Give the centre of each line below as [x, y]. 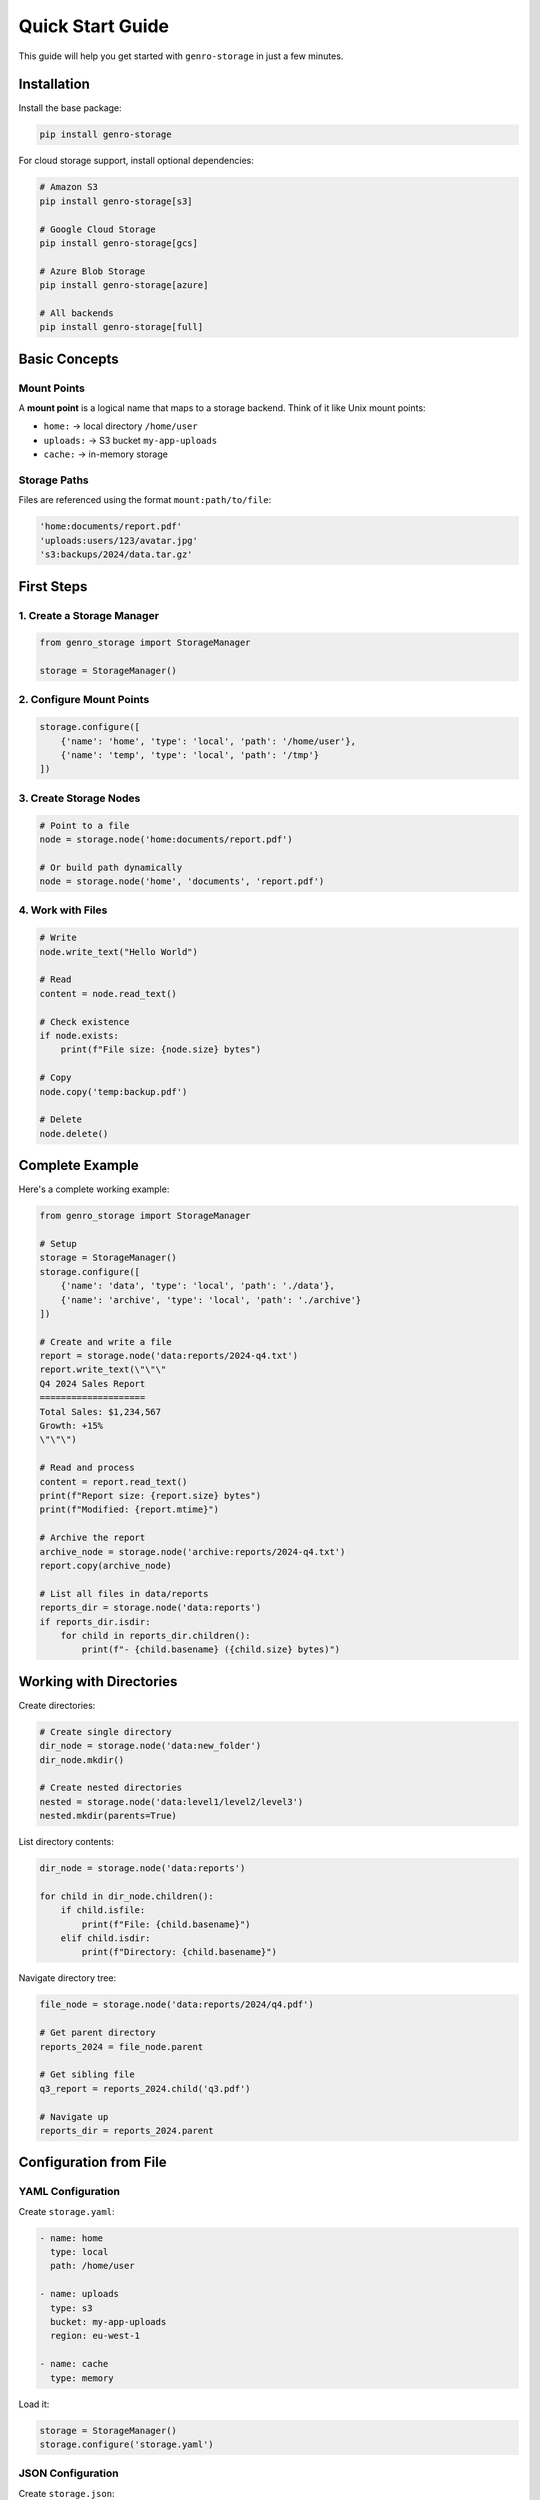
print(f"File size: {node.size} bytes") [161, 1049]
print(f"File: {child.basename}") [166, 1924]
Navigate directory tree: [67, 1978]
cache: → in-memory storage [106, 454]
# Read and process [87, 1468]
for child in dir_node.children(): [126, 1896]
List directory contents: [66, 1842]
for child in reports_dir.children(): [155, 1635]
